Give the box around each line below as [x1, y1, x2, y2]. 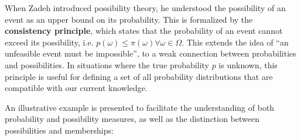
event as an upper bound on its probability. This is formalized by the [5, 13, 253, 25]
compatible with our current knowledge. [5, 82, 148, 94]
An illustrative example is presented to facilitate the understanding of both [5, 101, 275, 113]
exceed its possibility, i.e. [5, 36, 94, 48]
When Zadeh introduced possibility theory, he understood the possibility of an [5, 2, 286, 13]
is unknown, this [218, 58, 278, 71]
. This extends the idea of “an [182, 36, 289, 48]
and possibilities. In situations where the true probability [5, 58, 209, 71]
